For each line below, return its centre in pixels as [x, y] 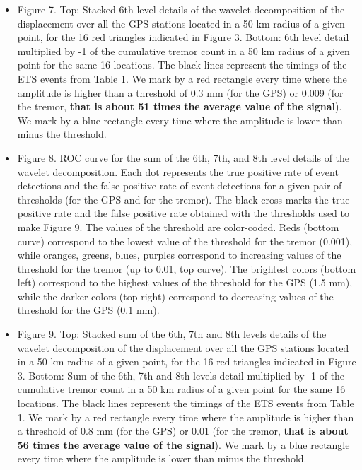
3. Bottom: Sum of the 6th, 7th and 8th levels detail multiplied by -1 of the [181, 375]
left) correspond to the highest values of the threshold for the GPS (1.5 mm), [185, 282]
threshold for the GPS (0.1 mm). [88, 310]
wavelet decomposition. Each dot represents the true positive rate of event [178, 171]
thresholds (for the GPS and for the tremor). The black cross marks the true [183, 199]
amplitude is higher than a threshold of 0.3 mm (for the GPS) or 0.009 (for [180, 92]
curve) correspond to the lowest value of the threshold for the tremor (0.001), [185, 241]
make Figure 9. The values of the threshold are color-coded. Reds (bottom [178, 227]
